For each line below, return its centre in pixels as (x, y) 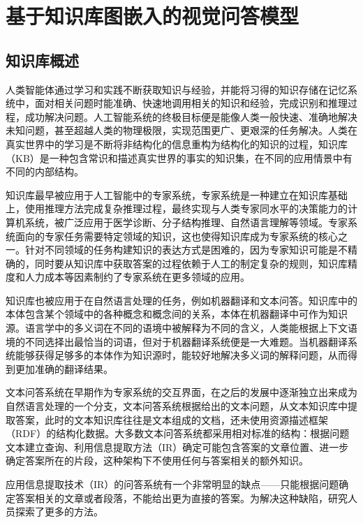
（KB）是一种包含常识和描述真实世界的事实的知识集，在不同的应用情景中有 (179, 157)
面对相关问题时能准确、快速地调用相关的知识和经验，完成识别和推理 (191, 103)
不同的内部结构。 (45, 171)
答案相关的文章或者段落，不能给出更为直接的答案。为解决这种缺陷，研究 (181, 498)
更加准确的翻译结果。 (64, 368)
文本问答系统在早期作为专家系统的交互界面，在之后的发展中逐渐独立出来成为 (181, 392)
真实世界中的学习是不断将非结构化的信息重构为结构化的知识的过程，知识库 (177, 143)
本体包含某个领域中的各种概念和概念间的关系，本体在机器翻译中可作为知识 (177, 314)
